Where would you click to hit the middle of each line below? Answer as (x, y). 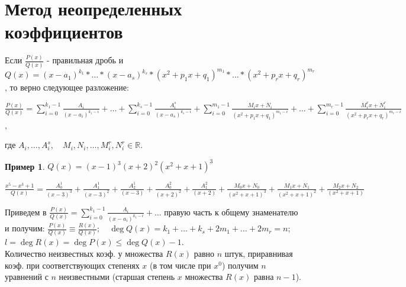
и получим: (25, 228)
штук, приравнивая (259, 254)
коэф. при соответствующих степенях (72, 265)
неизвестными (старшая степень (117, 277)
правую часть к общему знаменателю (231, 212)
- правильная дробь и (85, 60)
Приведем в (26, 212)
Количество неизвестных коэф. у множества (84, 254)
